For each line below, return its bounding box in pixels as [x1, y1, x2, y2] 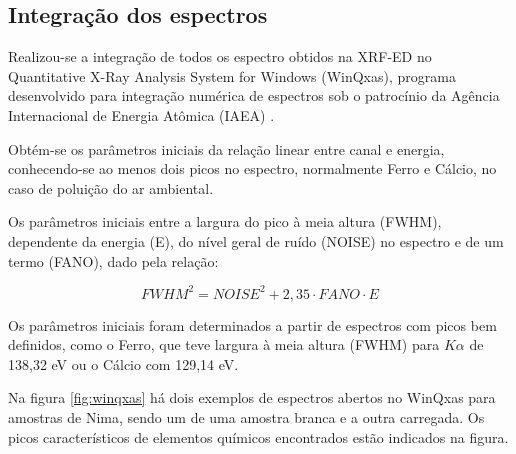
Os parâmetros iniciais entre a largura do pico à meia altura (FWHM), [8, 211, 442, 232]
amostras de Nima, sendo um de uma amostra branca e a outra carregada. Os [8, 407, 485, 428]
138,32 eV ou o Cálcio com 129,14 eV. [8, 353, 239, 374]
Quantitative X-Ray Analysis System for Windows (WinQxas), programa [8, 65, 456, 86]
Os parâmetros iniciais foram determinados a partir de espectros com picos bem [8, 314, 497, 335]
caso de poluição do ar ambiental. [8, 177, 214, 198]
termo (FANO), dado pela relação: [8, 250, 219, 271]
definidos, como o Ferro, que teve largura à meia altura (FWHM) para [8, 334, 440, 355]
